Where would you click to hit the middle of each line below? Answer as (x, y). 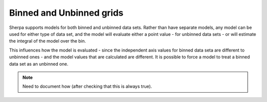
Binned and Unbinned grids (66, 13)
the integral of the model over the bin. (47, 41)
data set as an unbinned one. (39, 64)
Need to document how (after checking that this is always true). (87, 86)
